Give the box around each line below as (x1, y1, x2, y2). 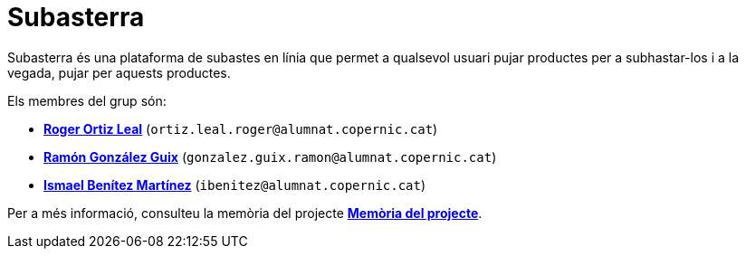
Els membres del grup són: (7, 92, 167, 109)
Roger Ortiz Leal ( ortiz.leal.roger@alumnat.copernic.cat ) (43, 120, 438, 137)
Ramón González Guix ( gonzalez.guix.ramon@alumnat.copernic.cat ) (43, 148, 497, 165)
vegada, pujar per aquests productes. (7, 64, 231, 81)
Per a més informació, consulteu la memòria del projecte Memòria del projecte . (7, 204, 483, 221)
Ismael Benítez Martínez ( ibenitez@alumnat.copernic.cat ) (43, 176, 426, 193)
